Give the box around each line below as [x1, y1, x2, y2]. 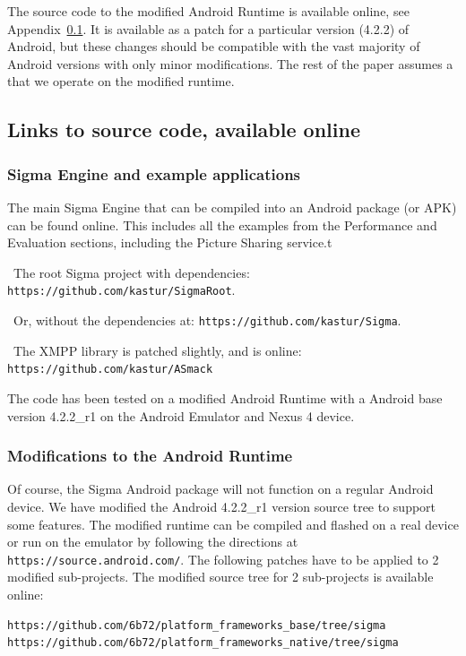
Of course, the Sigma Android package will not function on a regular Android [7, 479, 434, 498]
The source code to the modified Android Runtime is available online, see [7, 2, 410, 20]
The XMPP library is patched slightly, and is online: [13, 341, 302, 359]
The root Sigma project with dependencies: [13, 263, 250, 281]
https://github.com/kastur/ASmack [7, 363, 213, 376]
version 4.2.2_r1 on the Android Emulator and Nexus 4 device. [7, 406, 355, 425]
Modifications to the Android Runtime [7, 445, 293, 467]
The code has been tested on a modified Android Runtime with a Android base [7, 388, 443, 407]
